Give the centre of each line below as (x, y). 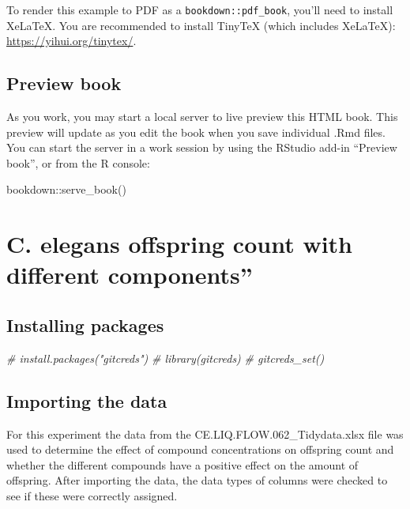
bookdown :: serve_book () (66, 189)
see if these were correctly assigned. (92, 495)
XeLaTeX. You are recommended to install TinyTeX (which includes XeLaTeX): (201, 25)
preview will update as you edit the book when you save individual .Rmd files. (196, 132)
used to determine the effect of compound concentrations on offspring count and (200, 449)
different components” (130, 275)
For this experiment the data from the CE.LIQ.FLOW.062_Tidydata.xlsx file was (205, 434)
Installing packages (85, 324)
